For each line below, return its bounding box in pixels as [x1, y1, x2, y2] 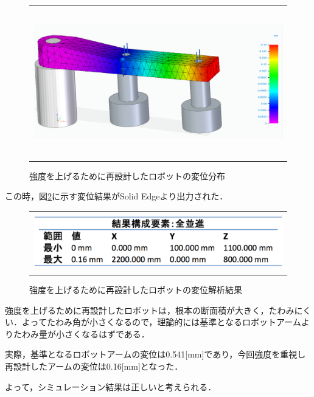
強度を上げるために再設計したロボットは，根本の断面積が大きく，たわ [5, 303, 286, 316]
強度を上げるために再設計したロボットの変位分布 [29, 169, 225, 182]
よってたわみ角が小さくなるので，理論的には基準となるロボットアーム [21, 316, 301, 328]
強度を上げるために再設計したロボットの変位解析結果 [29, 283, 242, 296]
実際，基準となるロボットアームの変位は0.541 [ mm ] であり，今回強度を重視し [5, 348, 306, 361]
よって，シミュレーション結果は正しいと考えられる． [5, 380, 217, 393]
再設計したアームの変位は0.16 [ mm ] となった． [5, 359, 183, 372]
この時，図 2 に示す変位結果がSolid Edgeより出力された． [5, 190, 228, 202]
